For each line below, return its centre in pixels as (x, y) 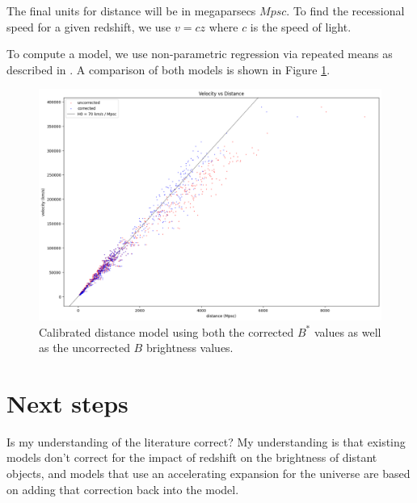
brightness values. (190, 348)
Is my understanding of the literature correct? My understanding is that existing (206, 441)
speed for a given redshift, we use (89, 26)
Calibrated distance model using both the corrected (166, 331)
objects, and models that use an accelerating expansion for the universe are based (208, 473)
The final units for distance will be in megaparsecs (131, 10)
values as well (347, 331)
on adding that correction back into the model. (123, 489)
